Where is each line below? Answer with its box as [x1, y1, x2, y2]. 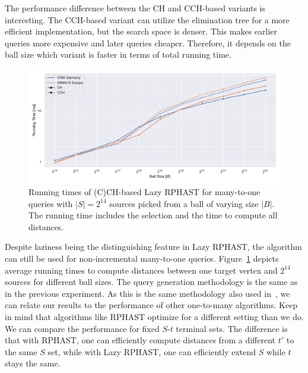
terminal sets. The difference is [176, 322, 288, 334]
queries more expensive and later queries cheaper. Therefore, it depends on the [5, 36, 291, 49]
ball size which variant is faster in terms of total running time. [5, 48, 231, 61]
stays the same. [5, 357, 61, 369]
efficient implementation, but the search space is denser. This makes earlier [5, 25, 278, 37]
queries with [28, 197, 73, 209]
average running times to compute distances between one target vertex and [5, 264, 278, 276]
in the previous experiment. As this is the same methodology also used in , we [5, 287, 290, 299]
